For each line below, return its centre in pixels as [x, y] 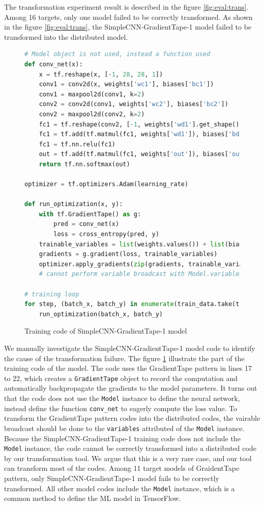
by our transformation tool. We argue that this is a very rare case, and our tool [128, 458]
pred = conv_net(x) [86, 224]
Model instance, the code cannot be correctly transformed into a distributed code [130, 448]
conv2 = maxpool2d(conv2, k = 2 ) [92, 114]
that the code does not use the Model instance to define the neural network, [122, 398]
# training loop [52, 294]
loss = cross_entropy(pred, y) [106, 234]
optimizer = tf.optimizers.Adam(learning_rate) [107, 184]
